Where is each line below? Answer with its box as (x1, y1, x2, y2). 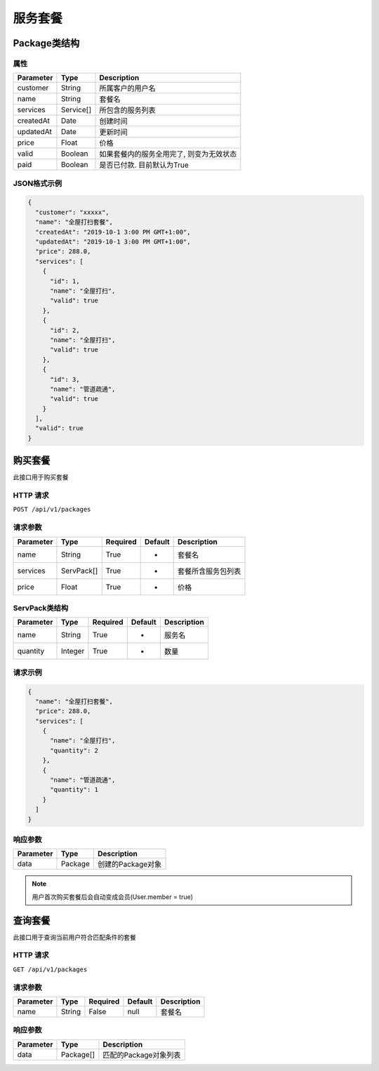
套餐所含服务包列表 (178, 566, 241, 576)
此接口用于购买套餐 (13, 473, 69, 481)
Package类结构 (13, 37, 80, 49)
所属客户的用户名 (99, 84, 156, 93)
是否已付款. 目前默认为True (99, 160, 189, 170)
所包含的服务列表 (99, 105, 156, 115)
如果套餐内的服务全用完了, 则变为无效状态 (99, 149, 237, 159)
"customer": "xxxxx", (35, 208, 110, 216)
